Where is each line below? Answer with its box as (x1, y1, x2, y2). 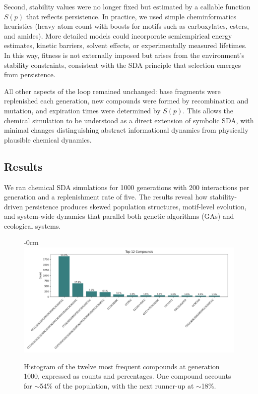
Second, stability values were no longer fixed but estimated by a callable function (4, 1, 251, 11)
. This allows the (183, 105, 233, 115)
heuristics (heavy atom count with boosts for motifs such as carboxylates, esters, (4, 21, 249, 31)
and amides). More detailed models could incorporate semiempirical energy (4, 30, 232, 41)
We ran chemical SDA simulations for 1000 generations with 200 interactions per (4, 182, 250, 192)
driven (4, 201, 23, 211)
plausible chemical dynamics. (4, 134, 92, 145)
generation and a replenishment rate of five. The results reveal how (4, 192, 207, 202)
